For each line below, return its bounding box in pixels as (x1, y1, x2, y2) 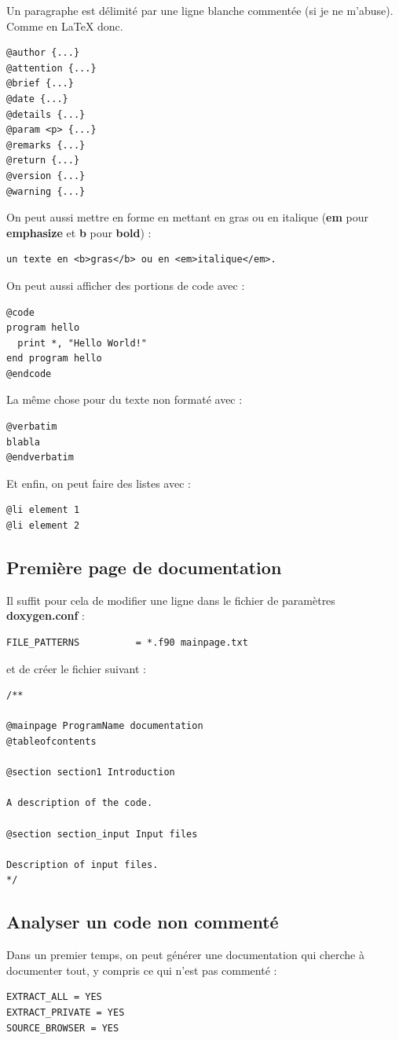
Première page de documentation (6, 555, 282, 580)
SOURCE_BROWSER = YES (6, 1022, 119, 1034)
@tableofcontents (6, 735, 97, 747)
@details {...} (6, 108, 86, 120)
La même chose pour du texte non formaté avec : (6, 391, 243, 408)
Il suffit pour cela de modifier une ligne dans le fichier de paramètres (6, 591, 335, 608)
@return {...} (6, 155, 80, 167)
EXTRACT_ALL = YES (6, 991, 102, 1003)
